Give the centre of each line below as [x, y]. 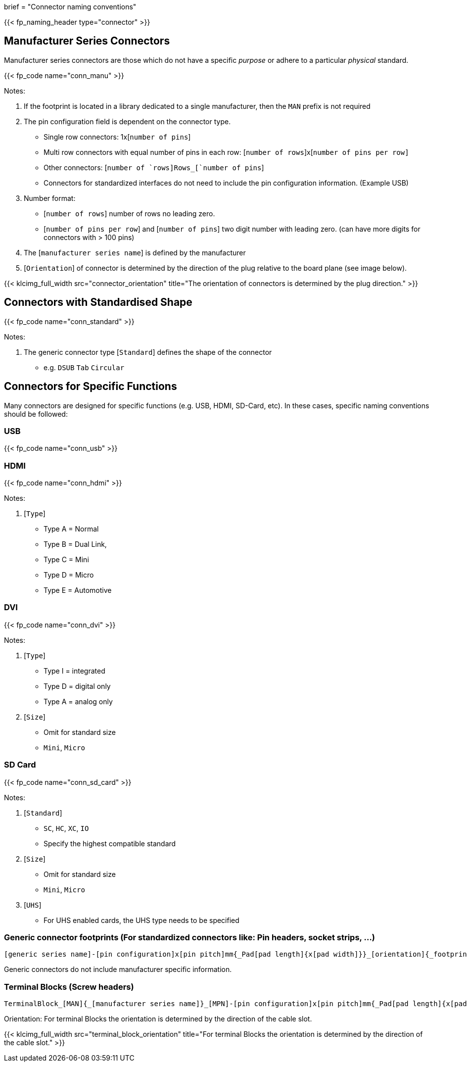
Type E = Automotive [78, 590]
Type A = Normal [71, 529]
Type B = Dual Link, [75, 544]
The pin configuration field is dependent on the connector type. [127, 121]
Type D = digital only [77, 686]
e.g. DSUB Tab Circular [84, 367]
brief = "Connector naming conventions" [70, 7]
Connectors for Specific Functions [91, 387]
